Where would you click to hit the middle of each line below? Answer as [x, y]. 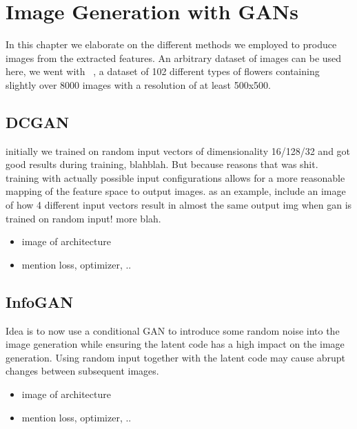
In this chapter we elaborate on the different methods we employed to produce [171, 44]
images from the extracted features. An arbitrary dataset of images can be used [174, 57]
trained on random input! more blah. [83, 218]
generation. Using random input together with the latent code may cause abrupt [176, 357]
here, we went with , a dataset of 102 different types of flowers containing [163, 71]
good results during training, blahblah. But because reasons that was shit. [162, 164]
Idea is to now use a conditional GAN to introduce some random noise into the [173, 330]
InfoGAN [40, 301]
